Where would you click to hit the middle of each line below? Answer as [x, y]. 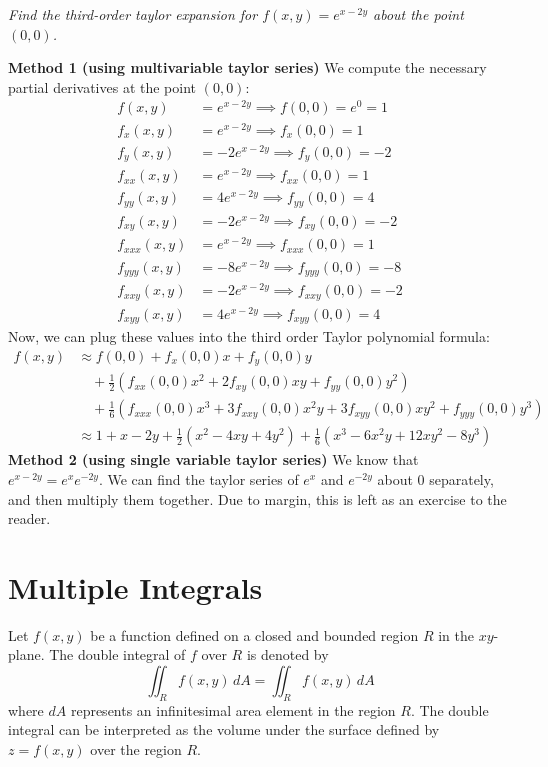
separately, [461, 478]
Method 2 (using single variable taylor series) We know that [213, 459]
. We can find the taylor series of [198, 478]
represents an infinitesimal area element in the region [233, 709]
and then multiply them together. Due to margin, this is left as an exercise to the [257, 498]
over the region [136, 749]
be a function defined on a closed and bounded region [254, 634]
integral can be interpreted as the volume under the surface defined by [224, 729]
